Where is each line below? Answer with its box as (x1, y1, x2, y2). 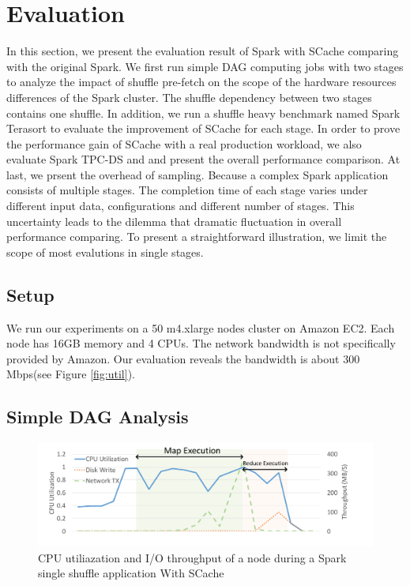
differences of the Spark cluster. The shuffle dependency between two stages (6, 88, 372, 105)
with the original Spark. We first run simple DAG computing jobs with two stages (6, 58, 404, 74)
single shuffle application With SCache (38, 565, 224, 581)
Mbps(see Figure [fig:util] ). (6, 366, 135, 382)
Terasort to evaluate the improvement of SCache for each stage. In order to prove (6, 120, 401, 137)
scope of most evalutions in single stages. (6, 243, 204, 260)
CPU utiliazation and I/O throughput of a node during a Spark (38, 549, 347, 565)
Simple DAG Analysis (6, 404, 189, 429)
